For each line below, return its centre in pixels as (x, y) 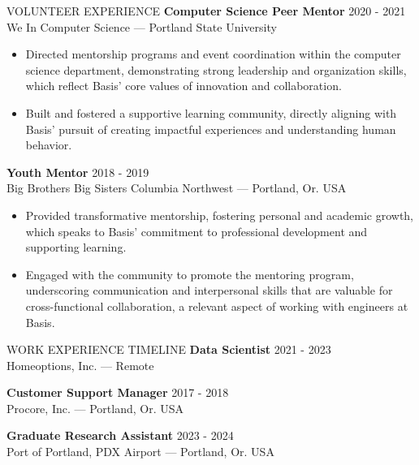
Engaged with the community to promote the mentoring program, (190, 274)
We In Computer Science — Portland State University (142, 26)
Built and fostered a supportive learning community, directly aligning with (211, 112)
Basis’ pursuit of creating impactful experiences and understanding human (211, 129)
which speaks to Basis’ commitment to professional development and (197, 231)
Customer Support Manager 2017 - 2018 (118, 392)
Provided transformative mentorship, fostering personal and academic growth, (219, 215)
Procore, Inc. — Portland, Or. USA (95, 408)
